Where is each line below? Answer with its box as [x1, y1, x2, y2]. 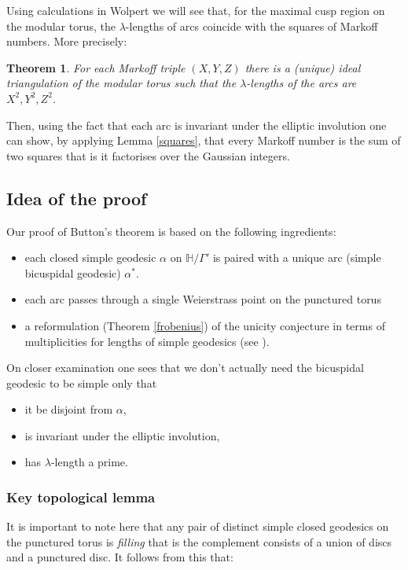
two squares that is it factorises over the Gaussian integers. [6, 147, 290, 164]
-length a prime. [50, 454, 128, 470]
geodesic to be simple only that [6, 374, 157, 391]
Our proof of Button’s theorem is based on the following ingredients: [6, 222, 336, 239]
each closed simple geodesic [24, 249, 156, 266]
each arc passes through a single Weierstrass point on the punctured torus [24, 291, 381, 307]
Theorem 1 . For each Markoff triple [6, 59, 186, 75]
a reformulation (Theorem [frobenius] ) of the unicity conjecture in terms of [24, 317, 385, 333]
